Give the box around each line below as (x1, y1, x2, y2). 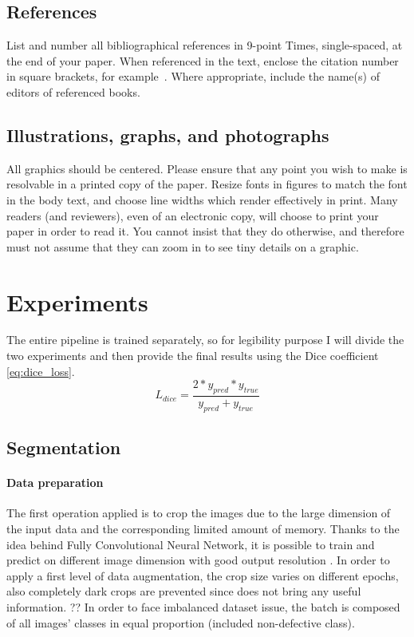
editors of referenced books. (6, 83, 140, 100)
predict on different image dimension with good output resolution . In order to (6, 552, 390, 568)
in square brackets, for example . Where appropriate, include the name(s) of (6, 68, 380, 85)
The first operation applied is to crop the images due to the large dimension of (6, 504, 391, 521)
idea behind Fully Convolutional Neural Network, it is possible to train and (6, 536, 375, 552)
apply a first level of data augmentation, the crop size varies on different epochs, (6, 567, 399, 584)
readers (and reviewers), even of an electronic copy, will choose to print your (6, 207, 379, 224)
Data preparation (6, 474, 104, 491)
